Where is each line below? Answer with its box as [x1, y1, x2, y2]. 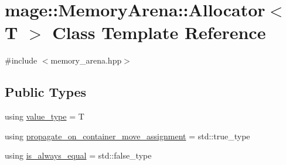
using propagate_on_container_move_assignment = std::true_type [5, 129, 250, 142]
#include [5, 54, 38, 66]
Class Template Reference [52, 20, 266, 44]
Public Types [5, 83, 87, 101]
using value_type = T [5, 110, 84, 122]
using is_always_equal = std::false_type [5, 149, 152, 162]
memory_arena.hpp [50, 54, 122, 66]
